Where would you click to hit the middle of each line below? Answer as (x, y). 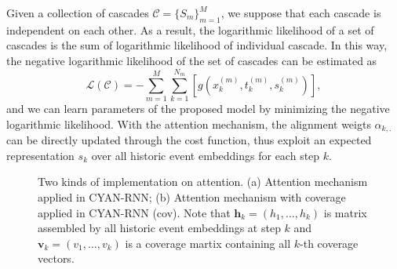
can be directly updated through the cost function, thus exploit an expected (189, 140)
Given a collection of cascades (78, 13)
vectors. (56, 258)
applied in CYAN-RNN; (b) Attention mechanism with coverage (192, 196)
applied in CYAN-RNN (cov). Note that (134, 212)
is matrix (345, 212)
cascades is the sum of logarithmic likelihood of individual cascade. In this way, (197, 45)
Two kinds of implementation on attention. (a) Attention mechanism (203, 182)
